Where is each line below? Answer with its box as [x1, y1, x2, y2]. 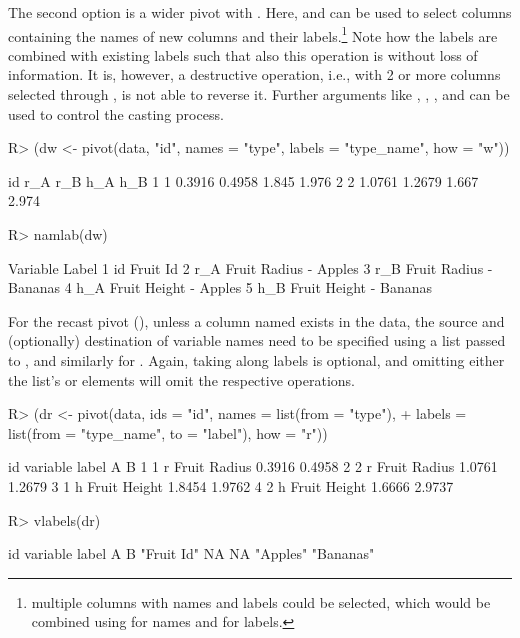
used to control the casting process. [8, 103, 224, 124]
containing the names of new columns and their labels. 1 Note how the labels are [8, 22, 498, 46]
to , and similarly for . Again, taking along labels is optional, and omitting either [8, 349, 505, 370]
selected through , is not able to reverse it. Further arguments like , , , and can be [8, 84, 510, 105]
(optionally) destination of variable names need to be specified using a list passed [8, 330, 506, 351]
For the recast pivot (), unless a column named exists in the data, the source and [8, 310, 505, 331]
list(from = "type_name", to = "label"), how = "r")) [8, 422, 328, 443]
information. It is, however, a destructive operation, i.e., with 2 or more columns [8, 64, 501, 85]
